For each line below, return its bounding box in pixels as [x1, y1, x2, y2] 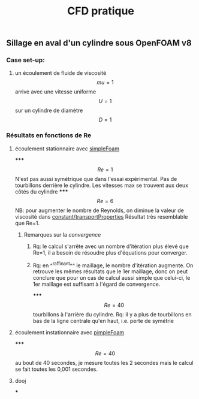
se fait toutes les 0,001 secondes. [14, 365, 98, 373]
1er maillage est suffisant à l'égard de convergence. [32, 280, 161, 288]
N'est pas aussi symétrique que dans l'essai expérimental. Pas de [14, 175, 177, 182]
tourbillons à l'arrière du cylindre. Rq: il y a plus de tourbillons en [32, 311, 192, 318]
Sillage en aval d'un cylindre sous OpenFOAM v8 [6, 38, 192, 49]
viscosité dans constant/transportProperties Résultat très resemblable [14, 213, 188, 220]
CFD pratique [67, 4, 135, 18]
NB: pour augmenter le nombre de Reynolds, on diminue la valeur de [14, 207, 185, 214]
